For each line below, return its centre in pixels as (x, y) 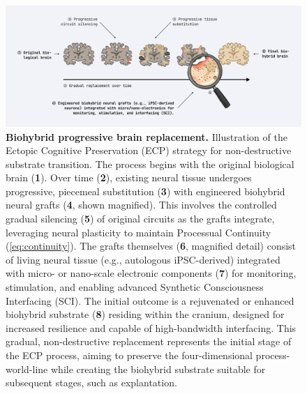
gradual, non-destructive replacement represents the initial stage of (149, 341)
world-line (27, 369)
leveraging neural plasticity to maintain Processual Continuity (138, 232)
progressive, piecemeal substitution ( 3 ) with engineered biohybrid (145, 191)
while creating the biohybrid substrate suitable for (158, 369)
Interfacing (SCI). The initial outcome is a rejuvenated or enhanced (150, 300)
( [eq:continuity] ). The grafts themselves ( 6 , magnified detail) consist (151, 246)
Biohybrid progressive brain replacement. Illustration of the (147, 136)
